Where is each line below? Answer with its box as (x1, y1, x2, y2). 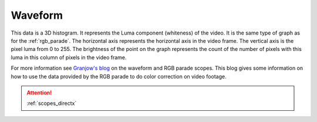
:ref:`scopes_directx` (26, 100, 77, 107)
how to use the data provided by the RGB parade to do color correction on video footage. (11, 73, 227, 80)
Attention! (26, 89, 52, 96)
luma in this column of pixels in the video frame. (11, 53, 127, 61)
